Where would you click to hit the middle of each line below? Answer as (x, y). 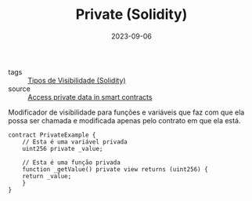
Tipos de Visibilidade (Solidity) (77, 80)
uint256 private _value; (63, 148)
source (20, 89)
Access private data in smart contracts (90, 97)
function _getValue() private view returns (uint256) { (115, 169)
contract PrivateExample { (52, 135)
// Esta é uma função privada (72, 163)
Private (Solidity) (131, 15)
